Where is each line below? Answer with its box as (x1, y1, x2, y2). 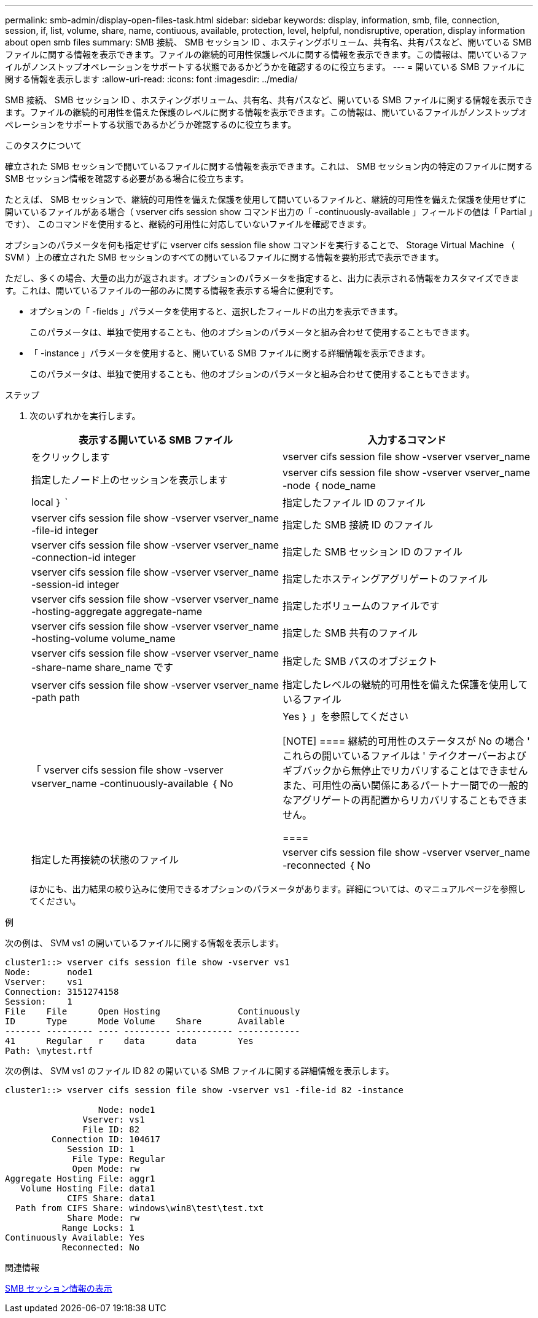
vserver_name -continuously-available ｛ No (31, 777, 233, 790)
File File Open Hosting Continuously (5, 1006, 300, 1016)
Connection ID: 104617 (51, 1134, 160, 1144)
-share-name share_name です (31, 661, 174, 673)
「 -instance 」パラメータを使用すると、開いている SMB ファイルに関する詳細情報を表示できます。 (29, 348, 431, 358)
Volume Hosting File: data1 (20, 1183, 155, 1193)
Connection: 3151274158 (5, 987, 119, 997)
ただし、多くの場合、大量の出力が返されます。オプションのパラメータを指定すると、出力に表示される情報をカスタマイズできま (5, 273, 520, 283)
